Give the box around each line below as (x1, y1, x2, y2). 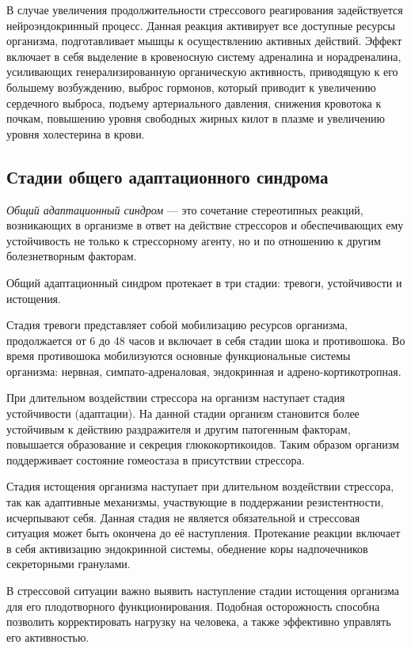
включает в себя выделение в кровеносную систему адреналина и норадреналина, (6, 47, 401, 64)
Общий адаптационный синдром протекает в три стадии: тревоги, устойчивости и (6, 274, 402, 290)
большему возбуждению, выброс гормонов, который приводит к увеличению (6, 78, 376, 95)
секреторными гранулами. (6, 555, 131, 572)
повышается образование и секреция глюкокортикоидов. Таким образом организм (6, 436, 399, 453)
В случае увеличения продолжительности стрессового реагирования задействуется (6, 2, 403, 17)
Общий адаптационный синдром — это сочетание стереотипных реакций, (6, 201, 363, 218)
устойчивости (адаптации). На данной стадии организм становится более (6, 405, 360, 422)
